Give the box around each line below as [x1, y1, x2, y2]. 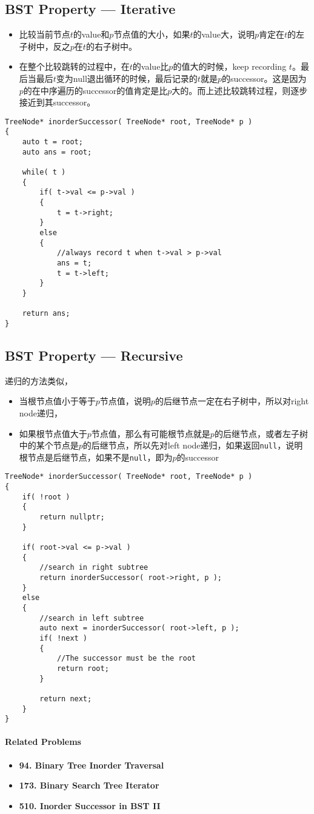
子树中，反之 [19, 39, 70, 52]
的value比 [132, 60, 169, 73]
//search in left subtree [39, 613, 144, 622]
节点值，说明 [99, 395, 151, 407]
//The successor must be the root [56, 654, 196, 663]
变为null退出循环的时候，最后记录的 [56, 72, 198, 84]
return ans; [22, 309, 70, 318]
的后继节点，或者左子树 [214, 427, 308, 439]
